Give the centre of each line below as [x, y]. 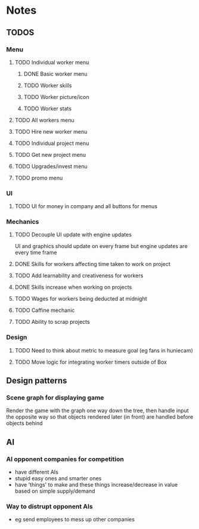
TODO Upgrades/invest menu [51, 166]
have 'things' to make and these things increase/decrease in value [96, 485]
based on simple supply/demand [55, 491]
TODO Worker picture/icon [56, 97]
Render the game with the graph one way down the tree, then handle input [97, 411]
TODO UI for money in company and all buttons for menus [86, 206]
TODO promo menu [39, 178]
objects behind [24, 423]
